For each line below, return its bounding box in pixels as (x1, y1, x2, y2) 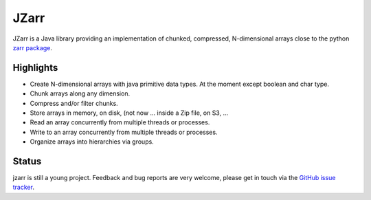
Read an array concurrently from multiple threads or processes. (30, 118, 210, 126)
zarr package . (12, 43, 53, 52)
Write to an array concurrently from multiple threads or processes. (30, 128, 218, 136)
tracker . (12, 183, 34, 192)
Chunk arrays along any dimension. (30, 89, 131, 98)
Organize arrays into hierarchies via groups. (30, 137, 154, 146)
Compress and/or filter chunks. (30, 99, 118, 107)
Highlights (12, 62, 58, 74)
